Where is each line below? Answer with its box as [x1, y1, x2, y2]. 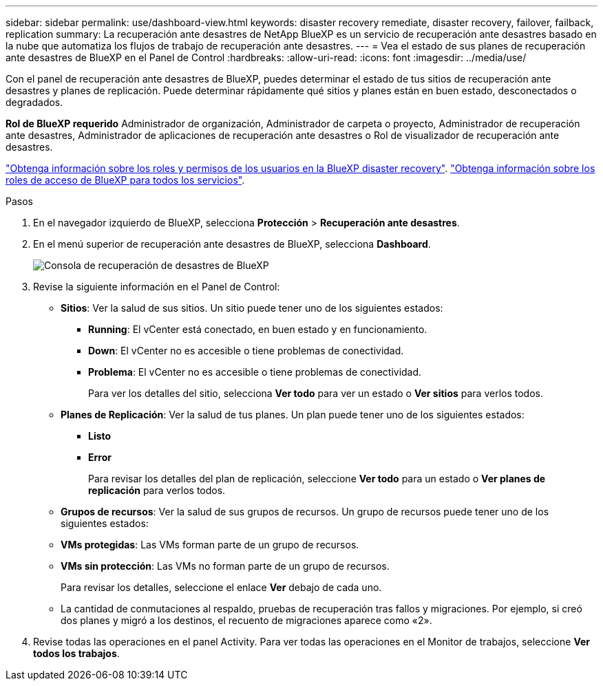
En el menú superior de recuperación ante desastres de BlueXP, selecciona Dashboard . [33, 238, 431, 250]
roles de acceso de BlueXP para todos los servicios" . [6, 174, 245, 186]
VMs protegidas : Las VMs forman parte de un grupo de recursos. [61, 539, 359, 550]
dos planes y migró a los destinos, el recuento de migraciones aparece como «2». [61, 614, 432, 626]
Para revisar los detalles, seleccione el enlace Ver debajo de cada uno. [61, 581, 382, 593]
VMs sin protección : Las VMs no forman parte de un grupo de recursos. [61, 560, 390, 572]
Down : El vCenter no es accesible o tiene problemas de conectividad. [88, 345, 404, 356]
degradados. [6, 96, 63, 108]
